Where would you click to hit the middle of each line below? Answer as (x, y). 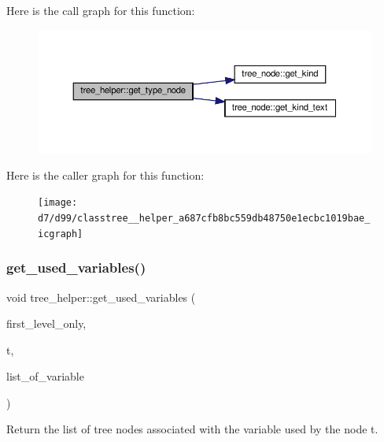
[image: (58, 203)
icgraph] (61, 234)
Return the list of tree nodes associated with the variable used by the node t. (192, 429)
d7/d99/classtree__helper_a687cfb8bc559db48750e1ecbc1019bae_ (204, 218)
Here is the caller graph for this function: (105, 175)
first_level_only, (46, 323)
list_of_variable (45, 376)
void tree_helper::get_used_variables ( (101, 297)
